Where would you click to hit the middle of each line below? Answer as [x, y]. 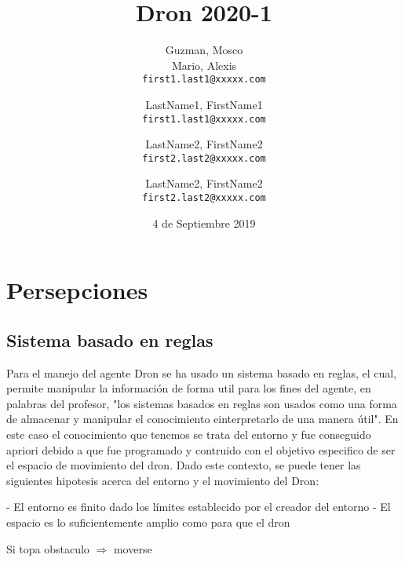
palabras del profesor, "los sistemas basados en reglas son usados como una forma [202, 403]
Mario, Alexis [204, 65]
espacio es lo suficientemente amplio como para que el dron [148, 522]
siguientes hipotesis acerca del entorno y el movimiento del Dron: [163, 480]
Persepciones [77, 290]
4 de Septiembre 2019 [204, 223]
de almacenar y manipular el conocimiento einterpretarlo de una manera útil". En [202, 419]
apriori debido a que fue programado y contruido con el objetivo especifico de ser [201, 449]
